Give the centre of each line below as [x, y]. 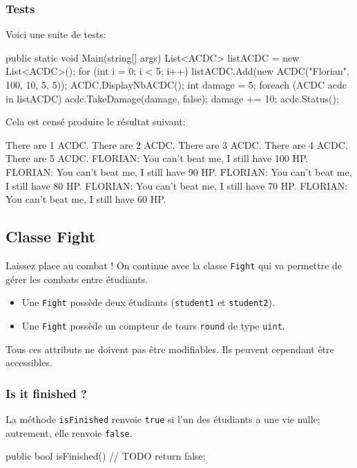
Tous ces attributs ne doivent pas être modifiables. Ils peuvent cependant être [170, 349]
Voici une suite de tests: [56, 34]
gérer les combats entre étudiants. [77, 279]
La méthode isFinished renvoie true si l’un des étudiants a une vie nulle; [163, 418]
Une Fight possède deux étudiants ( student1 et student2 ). [148, 302]
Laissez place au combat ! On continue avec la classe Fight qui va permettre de [174, 265]
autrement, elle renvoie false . [69, 432]
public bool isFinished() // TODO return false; [106, 456]
